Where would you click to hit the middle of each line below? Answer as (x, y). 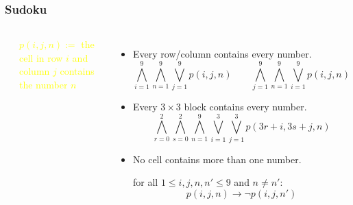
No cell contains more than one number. (217, 159)
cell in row (41, 57)
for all (146, 182)
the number (44, 84)
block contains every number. (245, 106)
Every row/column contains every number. (222, 54)
